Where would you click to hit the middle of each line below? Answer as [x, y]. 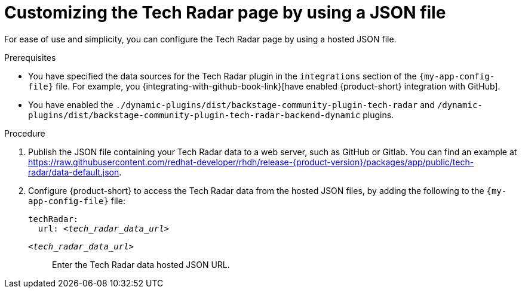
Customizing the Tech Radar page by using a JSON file [225, 13]
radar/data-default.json [74, 172]
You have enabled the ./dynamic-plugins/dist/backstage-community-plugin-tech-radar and [231, 104]
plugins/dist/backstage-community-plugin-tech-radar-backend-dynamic [194, 115]
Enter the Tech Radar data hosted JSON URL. [141, 264]
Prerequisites [30, 57]
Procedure [25, 133]
